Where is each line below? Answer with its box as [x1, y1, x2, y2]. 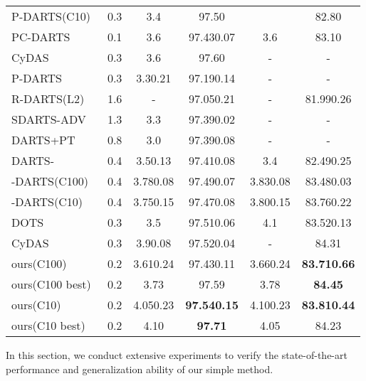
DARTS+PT [11, 132, 75, 148]
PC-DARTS [11, 28, 70, 45]
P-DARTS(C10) [11, 8, 90, 24]
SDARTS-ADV [11, 111, 86, 127]
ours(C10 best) [11, 317, 85, 333]
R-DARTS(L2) [11, 90, 85, 107]
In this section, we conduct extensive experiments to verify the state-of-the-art [6, 348, 347, 362]
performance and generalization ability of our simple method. [6, 361, 273, 376]
